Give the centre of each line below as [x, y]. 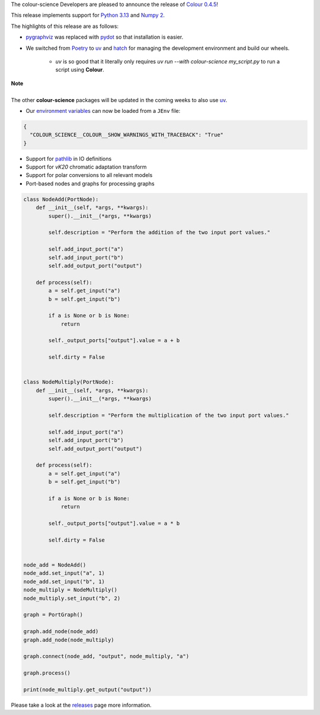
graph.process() [47, 673]
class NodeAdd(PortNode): [61, 199]
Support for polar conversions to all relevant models [89, 175]
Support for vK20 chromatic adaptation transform [86, 167]
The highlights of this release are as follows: [65, 26]
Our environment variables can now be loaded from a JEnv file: [103, 110]
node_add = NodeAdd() [55, 565]
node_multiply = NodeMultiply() [71, 590]
